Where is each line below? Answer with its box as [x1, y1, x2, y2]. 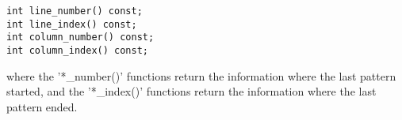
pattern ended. [6, 98, 78, 114]
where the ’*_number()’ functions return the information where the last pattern [6, 67, 396, 84]
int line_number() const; [6, 6, 143, 17]
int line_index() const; [6, 18, 137, 30]
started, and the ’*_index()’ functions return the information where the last [6, 83, 377, 99]
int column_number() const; [6, 32, 155, 43]
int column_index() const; [6, 44, 148, 56]
